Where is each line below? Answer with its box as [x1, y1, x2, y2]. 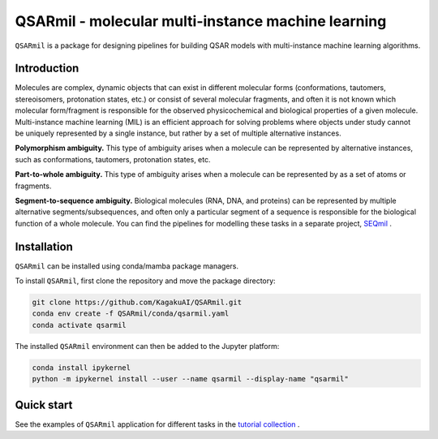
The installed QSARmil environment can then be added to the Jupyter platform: [15, 341, 280, 351]
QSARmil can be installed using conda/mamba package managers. [15, 260, 239, 271]
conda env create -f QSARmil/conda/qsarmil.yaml [32, 309, 230, 318]
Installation [15, 239, 73, 253]
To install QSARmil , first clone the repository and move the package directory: [15, 276, 276, 286]
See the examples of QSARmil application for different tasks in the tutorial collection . [15, 419, 300, 429]
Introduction [15, 62, 79, 75]
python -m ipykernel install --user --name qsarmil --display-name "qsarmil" [32, 374, 349, 384]
